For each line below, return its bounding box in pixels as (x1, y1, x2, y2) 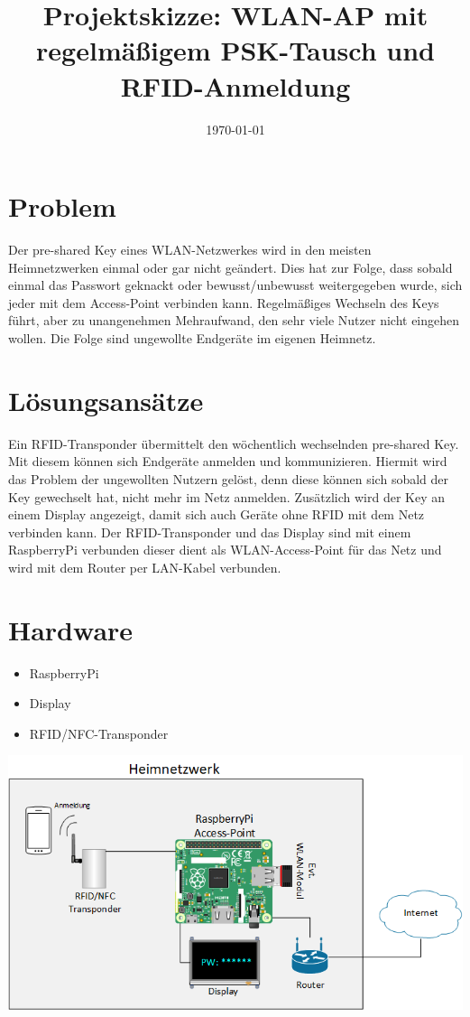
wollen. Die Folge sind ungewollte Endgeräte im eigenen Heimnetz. (8, 329, 376, 347)
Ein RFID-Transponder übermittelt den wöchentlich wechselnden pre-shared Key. (8, 434, 459, 453)
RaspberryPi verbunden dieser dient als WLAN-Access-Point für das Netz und (8, 540, 442, 559)
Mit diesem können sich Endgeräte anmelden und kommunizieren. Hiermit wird (8, 452, 447, 471)
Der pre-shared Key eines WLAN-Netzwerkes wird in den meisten (8, 240, 372, 259)
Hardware (8, 611, 134, 648)
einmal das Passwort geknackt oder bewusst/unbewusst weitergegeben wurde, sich (8, 275, 463, 294)
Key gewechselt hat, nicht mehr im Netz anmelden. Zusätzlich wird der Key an (8, 487, 445, 506)
